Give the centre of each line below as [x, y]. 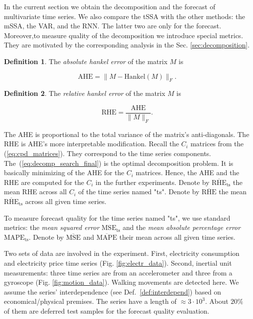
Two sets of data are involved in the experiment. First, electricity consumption [122, 253]
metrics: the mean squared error [52, 227]
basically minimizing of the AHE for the [64, 172]
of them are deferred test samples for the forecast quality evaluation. [107, 310]
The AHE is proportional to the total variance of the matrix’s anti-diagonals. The [127, 134]
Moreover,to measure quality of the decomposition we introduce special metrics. [124, 35]
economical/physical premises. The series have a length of [90, 301]
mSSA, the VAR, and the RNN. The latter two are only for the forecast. [113, 26]
